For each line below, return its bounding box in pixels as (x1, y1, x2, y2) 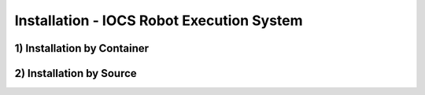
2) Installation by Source (14, 67, 137, 80)
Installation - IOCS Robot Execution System (14, 12, 303, 29)
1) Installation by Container (14, 42, 150, 55)
